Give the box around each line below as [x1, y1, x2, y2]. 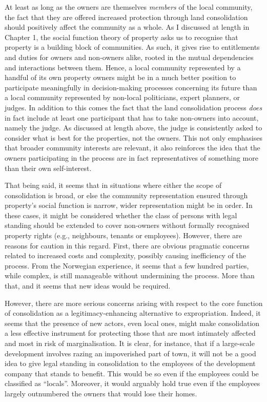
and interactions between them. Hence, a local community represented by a [5, 62, 241, 72]
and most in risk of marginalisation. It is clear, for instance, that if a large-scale [5, 338, 255, 348]
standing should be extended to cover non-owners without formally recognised [5, 220, 250, 231]
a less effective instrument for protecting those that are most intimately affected [5, 328, 256, 338]
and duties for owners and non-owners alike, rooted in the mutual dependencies [5, 51, 254, 62]
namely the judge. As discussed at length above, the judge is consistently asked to [5, 122, 262, 133]
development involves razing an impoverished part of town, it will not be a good [5, 348, 256, 358]
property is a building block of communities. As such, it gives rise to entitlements [5, 42, 260, 52]
